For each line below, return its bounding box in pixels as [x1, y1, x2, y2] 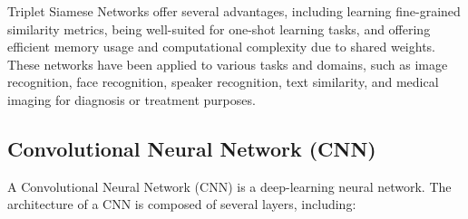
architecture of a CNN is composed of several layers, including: [7, 195, 356, 214]
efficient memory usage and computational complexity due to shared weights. [7, 37, 435, 56]
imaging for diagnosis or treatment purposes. [7, 90, 256, 109]
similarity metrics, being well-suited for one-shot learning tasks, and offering [7, 19, 431, 38]
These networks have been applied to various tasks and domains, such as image [7, 54, 448, 73]
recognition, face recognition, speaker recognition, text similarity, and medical [7, 72, 439, 91]
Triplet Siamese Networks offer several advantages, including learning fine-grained [7, 2, 461, 20]
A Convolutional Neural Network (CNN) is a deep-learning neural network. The [7, 176, 452, 195]
